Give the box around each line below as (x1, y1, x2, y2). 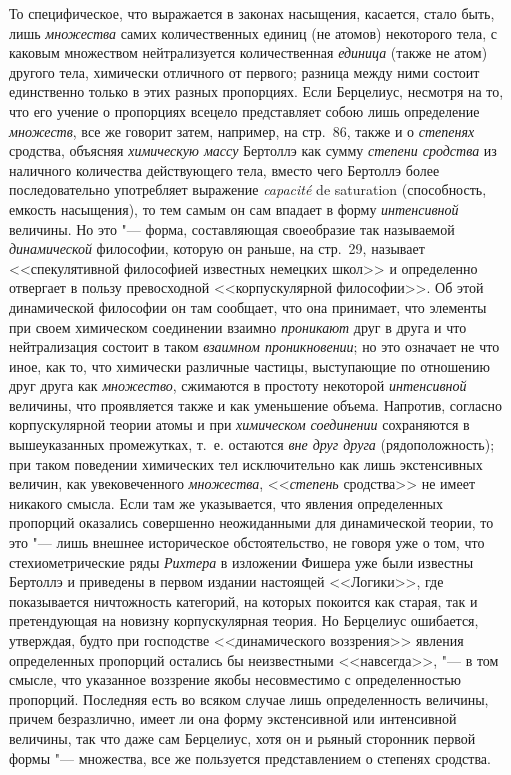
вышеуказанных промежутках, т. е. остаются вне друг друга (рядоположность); (9, 434, 495, 455)
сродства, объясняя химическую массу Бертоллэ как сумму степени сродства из (9, 140, 497, 161)
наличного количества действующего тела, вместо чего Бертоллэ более (9, 159, 440, 180)
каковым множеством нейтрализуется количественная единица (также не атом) (9, 42, 488, 63)
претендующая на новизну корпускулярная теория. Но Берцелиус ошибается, (9, 610, 479, 631)
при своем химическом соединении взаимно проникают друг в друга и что (9, 316, 467, 337)
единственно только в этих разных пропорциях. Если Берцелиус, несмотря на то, (9, 81, 504, 102)
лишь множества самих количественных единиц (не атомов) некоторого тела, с (9, 22, 498, 43)
